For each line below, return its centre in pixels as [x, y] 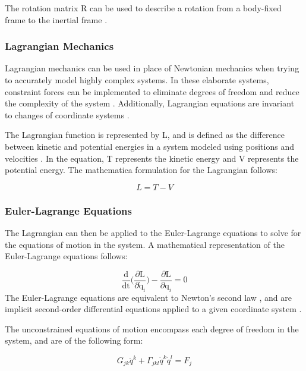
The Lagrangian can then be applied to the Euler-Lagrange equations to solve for [153, 232]
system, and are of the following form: [74, 340]
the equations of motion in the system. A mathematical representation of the [145, 244]
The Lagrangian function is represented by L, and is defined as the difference [145, 135]
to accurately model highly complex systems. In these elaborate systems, [137, 80]
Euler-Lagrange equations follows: [66, 256]
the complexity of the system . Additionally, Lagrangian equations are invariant [150, 103]
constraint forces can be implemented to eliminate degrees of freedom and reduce [152, 91]
